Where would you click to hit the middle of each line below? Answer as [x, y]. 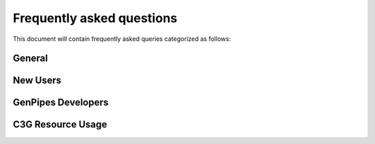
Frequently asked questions [95, 18]
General [31, 58]
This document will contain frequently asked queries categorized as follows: [122, 39]
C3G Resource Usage [60, 125]
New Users [37, 81]
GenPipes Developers [61, 103]
